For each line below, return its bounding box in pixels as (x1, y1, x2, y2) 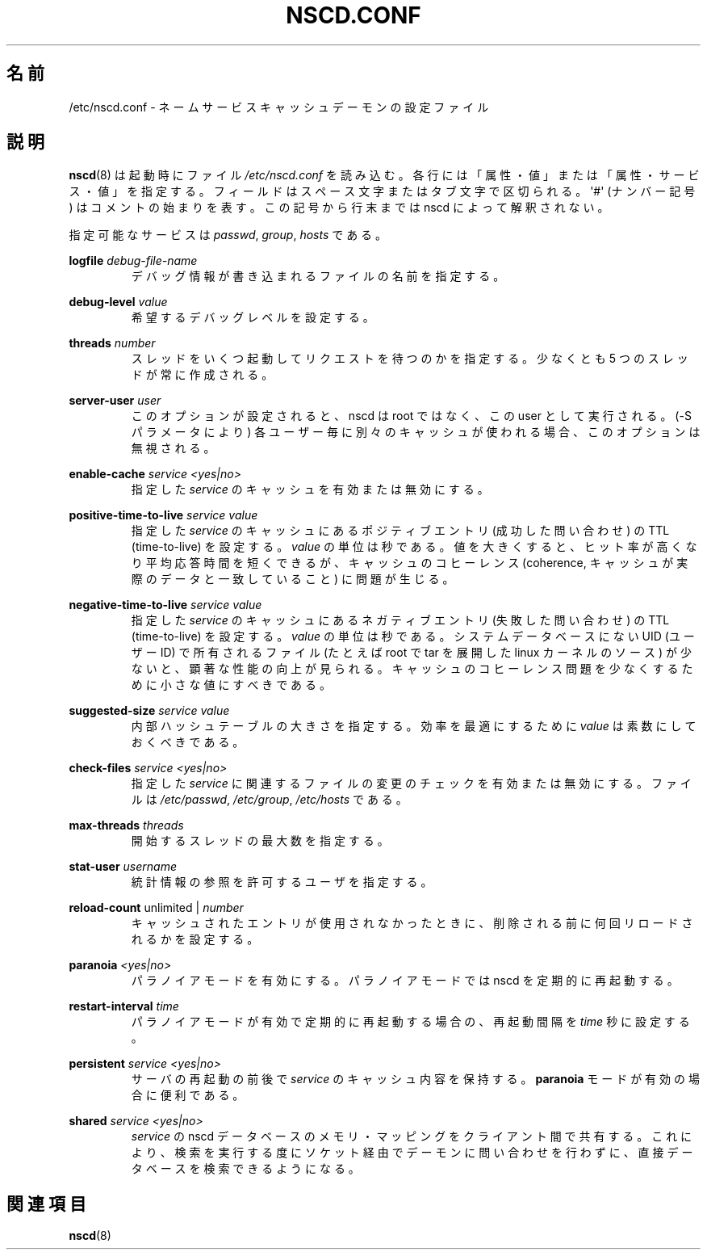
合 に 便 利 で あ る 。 (131, 1088, 245, 1103)
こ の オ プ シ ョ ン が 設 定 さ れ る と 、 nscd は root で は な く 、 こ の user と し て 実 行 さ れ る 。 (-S (131, 409, 692, 423)
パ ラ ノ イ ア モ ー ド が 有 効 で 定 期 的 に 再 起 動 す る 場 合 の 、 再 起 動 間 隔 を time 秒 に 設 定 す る (131, 1014, 690, 1029)
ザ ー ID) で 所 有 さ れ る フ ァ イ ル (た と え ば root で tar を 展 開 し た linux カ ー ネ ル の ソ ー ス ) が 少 (131, 645, 692, 660)
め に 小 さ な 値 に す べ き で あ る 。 (131, 678, 331, 692)
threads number (69, 336, 156, 351)
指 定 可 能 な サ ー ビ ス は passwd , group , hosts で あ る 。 (69, 228, 387, 242)
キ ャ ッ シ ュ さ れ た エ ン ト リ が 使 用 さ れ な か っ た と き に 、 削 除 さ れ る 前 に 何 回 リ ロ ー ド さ (131, 916, 693, 930)
